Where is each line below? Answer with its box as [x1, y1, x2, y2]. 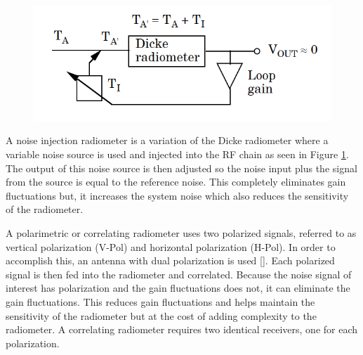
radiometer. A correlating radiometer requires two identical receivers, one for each [6, 322, 358, 337]
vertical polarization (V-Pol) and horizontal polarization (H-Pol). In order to [6, 239, 336, 254]
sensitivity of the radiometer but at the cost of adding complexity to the [6, 308, 317, 323]
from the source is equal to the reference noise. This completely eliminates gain [6, 174, 346, 189]
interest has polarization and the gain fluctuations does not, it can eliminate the [6, 280, 350, 295]
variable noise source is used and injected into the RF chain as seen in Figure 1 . [6, 147, 349, 162]
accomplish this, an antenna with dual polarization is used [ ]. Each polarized [6, 253, 335, 268]
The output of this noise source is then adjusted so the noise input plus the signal [6, 160, 357, 175]
